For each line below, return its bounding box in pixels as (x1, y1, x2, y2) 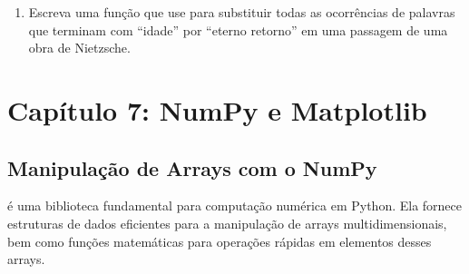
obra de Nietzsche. (28, 38, 131, 57)
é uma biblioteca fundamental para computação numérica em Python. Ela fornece (7, 196, 463, 215)
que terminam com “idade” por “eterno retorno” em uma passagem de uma (28, 20, 448, 39)
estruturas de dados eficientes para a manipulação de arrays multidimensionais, (7, 213, 447, 232)
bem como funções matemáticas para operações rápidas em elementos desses (7, 231, 432, 250)
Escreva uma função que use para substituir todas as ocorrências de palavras (28, 3, 455, 21)
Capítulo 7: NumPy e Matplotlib (7, 91, 427, 128)
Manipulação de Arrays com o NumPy (7, 153, 377, 181)
